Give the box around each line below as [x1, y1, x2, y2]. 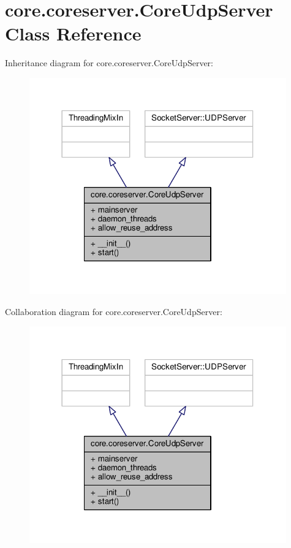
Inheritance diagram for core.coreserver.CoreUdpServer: [5, 56, 213, 69]
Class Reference [5, 21, 142, 46]
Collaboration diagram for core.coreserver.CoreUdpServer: [5, 305, 222, 318]
